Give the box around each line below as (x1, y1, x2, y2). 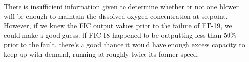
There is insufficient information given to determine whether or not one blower (4, 1, 239, 11)
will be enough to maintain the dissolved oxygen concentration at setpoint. (4, 11, 228, 21)
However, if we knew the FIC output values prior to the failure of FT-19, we (4, 20, 232, 31)
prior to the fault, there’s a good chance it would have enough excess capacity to (4, 39, 245, 49)
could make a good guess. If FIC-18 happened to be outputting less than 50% (4, 30, 236, 40)
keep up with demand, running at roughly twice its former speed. (4, 48, 199, 59)
